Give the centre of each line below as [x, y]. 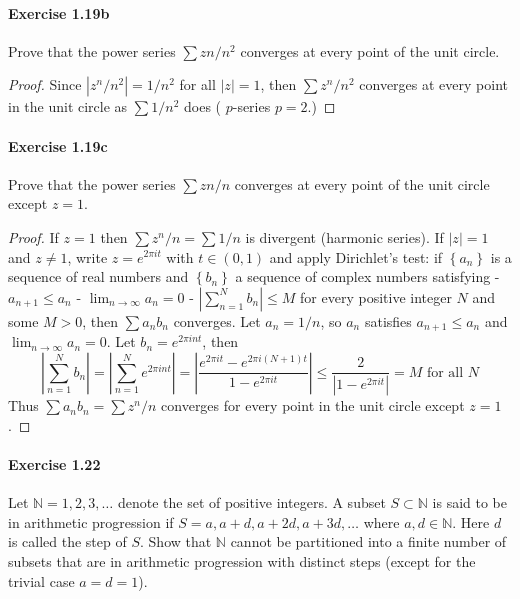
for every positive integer [376, 296]
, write [87, 256]
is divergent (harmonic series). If [344, 236]
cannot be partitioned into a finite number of [368, 541]
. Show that [176, 541]
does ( [202, 106]
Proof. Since [45, 84]
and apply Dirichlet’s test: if [356, 256]
